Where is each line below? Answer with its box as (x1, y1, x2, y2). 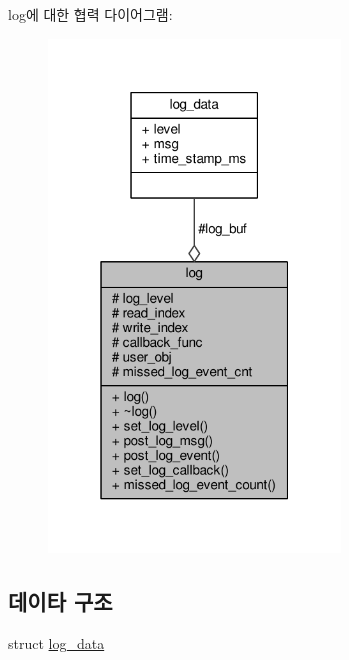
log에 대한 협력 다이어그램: (8, 4, 173, 24)
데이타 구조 (8, 586, 113, 617)
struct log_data (8, 632, 105, 653)
